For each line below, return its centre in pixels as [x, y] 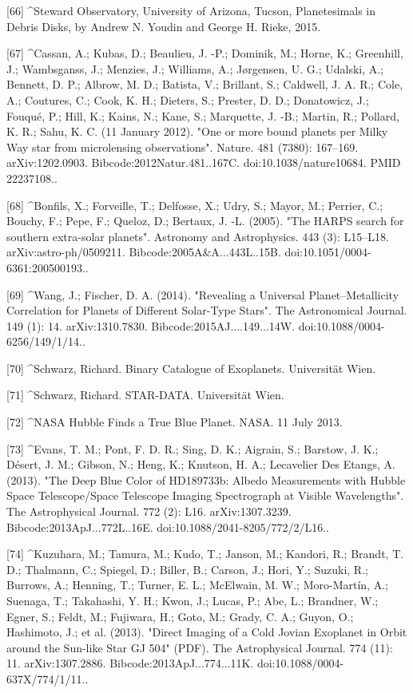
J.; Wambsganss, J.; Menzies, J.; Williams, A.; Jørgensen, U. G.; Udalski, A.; [195, 68]
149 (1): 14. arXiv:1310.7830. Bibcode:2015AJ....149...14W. [151, 325]
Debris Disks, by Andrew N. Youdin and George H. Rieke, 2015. [164, 26]
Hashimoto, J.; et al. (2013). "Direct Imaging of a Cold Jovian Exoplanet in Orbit [207, 632]
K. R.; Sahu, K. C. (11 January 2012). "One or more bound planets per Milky [197, 131]
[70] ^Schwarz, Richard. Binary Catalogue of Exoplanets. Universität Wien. [191, 368]
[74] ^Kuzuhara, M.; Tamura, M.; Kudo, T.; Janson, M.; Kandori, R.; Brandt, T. [205, 554]
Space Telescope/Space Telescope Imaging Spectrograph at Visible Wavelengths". [205, 495]
